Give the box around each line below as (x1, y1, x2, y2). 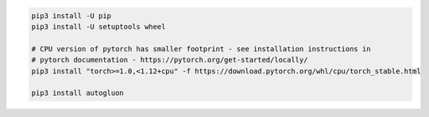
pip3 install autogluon (31, 89, 125, 98)
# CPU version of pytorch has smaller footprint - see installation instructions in (31, 44, 371, 53)
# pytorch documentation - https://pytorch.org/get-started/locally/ (31, 55, 308, 65)
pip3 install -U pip (31, 11, 111, 20)
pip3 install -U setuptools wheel (31, 22, 166, 31)
